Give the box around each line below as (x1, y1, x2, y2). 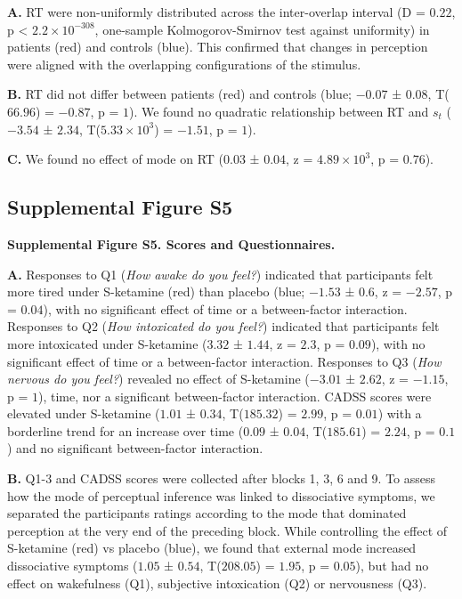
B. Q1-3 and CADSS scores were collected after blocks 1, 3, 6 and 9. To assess (7, 469, 436, 488)
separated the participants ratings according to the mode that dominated (7, 504, 407, 522)
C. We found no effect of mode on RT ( (7, 150, 224, 168)
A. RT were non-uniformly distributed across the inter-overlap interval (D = (7, 3, 426, 20)
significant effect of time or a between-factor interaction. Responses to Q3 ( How (7, 352, 442, 370)
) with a (377, 404, 422, 423)
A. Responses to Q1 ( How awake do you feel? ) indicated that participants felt (7, 264, 434, 283)
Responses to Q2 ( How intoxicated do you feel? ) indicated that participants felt (7, 317, 440, 336)
